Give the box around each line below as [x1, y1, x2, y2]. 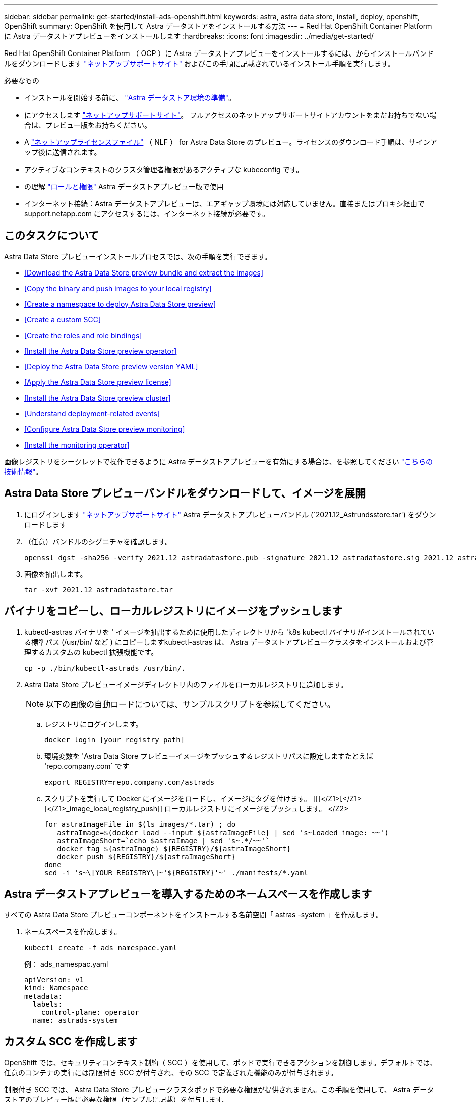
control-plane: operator [41, 1008, 139, 1017]
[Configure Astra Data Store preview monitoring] [24, 424, 185, 433]
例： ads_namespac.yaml [24, 960, 108, 969]
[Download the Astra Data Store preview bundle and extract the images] [24, 268, 263, 277]
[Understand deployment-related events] [24, 409, 160, 418]
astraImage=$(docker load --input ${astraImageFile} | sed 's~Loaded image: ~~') [57, 828, 389, 837]
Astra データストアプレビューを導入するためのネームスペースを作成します [4, 887, 372, 900]
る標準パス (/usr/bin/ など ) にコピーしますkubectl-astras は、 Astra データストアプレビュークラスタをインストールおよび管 [24, 637, 434, 646]
